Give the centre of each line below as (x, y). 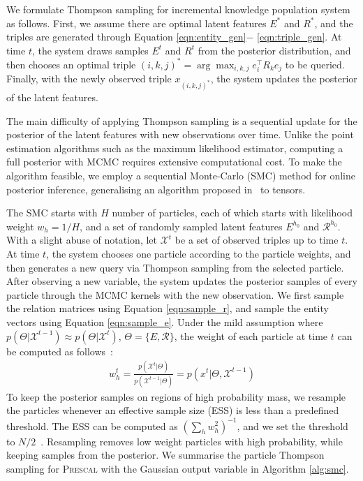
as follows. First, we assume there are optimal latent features (136, 23)
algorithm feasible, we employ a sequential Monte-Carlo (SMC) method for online (181, 176)
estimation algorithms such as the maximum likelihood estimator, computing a (175, 148)
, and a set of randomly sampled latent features (181, 226)
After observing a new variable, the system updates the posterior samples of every (182, 281)
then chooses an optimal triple (71, 64)
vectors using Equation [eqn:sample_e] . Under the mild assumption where (165, 321)
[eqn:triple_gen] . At (299, 37)
